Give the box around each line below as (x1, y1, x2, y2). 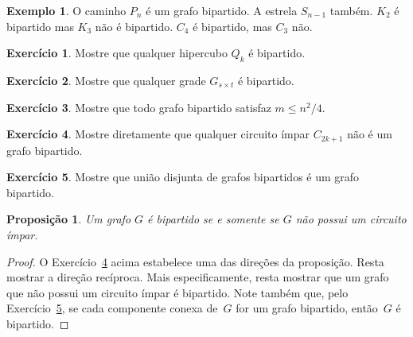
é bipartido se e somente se (147, 211, 279, 227)
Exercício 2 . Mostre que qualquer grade (6, 72, 206, 88)
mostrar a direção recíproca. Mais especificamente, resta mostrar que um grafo (6, 269, 389, 285)
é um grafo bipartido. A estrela (146, 2, 298, 18)
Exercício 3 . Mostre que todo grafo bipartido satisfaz (6, 99, 271, 115)
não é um (347, 126, 392, 142)
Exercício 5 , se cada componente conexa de (6, 300, 218, 316)
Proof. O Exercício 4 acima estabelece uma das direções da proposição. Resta (6, 253, 384, 269)
